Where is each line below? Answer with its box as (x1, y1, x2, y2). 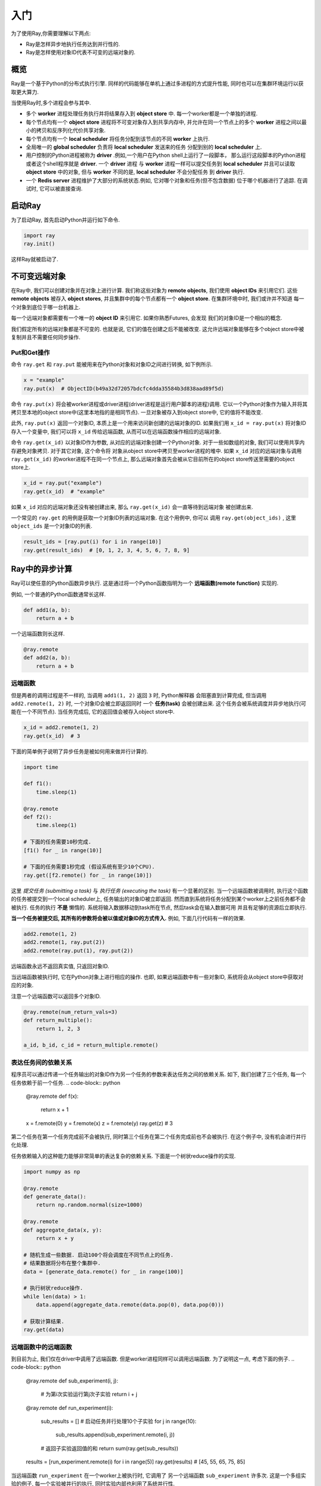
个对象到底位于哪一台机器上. (11, 303, 81, 310)
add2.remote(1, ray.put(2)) (23, 939, 105, 946)
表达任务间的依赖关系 (11, 1058, 73, 1066)
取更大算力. (11, 88, 39, 95)
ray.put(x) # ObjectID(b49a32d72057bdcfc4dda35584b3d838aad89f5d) (23, 385, 225, 392)
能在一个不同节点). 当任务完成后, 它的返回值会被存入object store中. (11, 708, 175, 716)
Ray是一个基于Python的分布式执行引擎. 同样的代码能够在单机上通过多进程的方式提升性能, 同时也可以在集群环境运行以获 (11, 80, 304, 87)
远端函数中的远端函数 (11, 1343, 73, 1351)
